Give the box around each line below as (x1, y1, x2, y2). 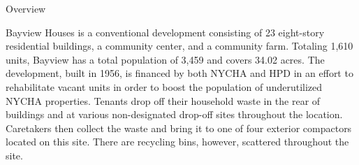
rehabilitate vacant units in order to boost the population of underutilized (6, 79, 323, 94)
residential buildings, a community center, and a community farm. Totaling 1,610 (6, 38, 353, 53)
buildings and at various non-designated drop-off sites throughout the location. (6, 107, 343, 122)
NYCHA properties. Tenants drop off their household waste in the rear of (6, 93, 321, 108)
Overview (6, 1, 46, 15)
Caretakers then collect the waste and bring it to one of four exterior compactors (6, 120, 352, 135)
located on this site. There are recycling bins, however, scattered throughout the (6, 134, 349, 149)
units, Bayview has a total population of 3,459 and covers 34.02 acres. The (6, 52, 325, 66)
